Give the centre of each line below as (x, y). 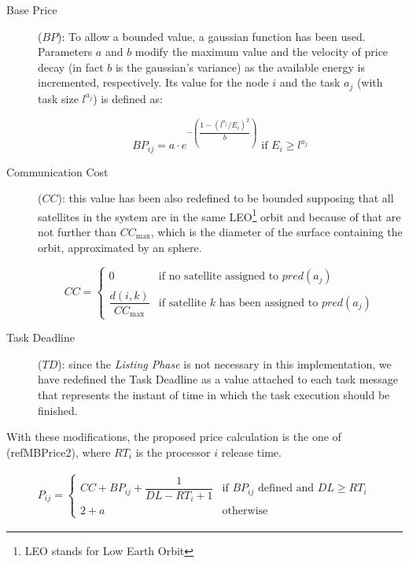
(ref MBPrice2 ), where (59, 452)
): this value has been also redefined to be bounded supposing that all (226, 198)
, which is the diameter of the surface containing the (276, 231)
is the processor (173, 452)
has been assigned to (269, 303)
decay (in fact (71, 67)
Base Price (32, 9)
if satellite (182, 303)
